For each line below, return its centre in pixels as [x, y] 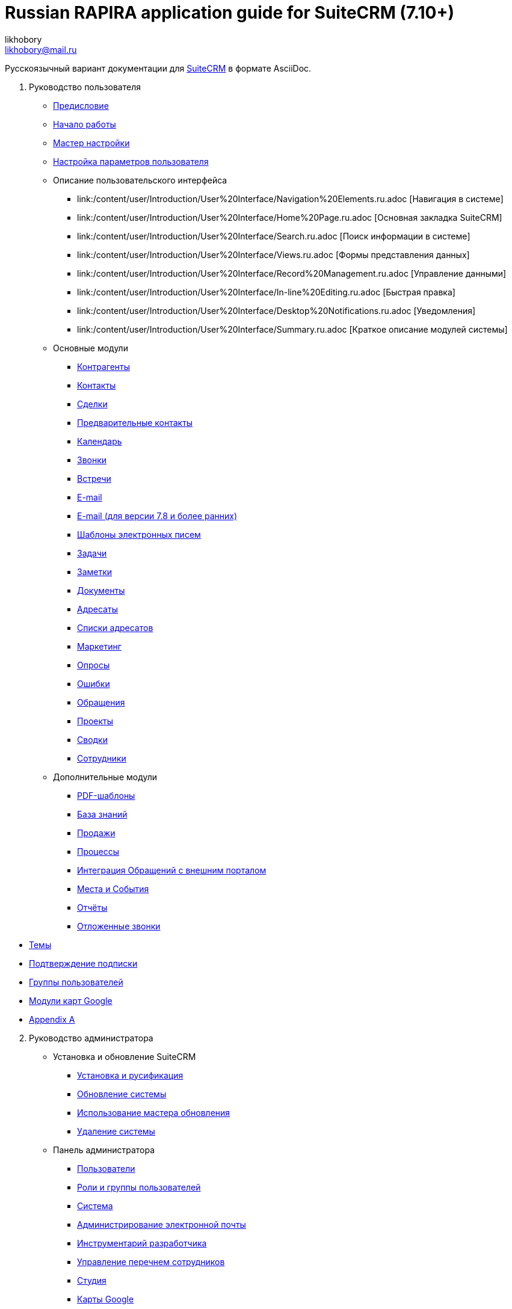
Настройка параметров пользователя [131, 161]
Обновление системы [122, 1094]
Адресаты [97, 609]
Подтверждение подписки [83, 963]
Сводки [92, 739]
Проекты [95, 721]
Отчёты [92, 907]
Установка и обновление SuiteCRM [125, 1056]
